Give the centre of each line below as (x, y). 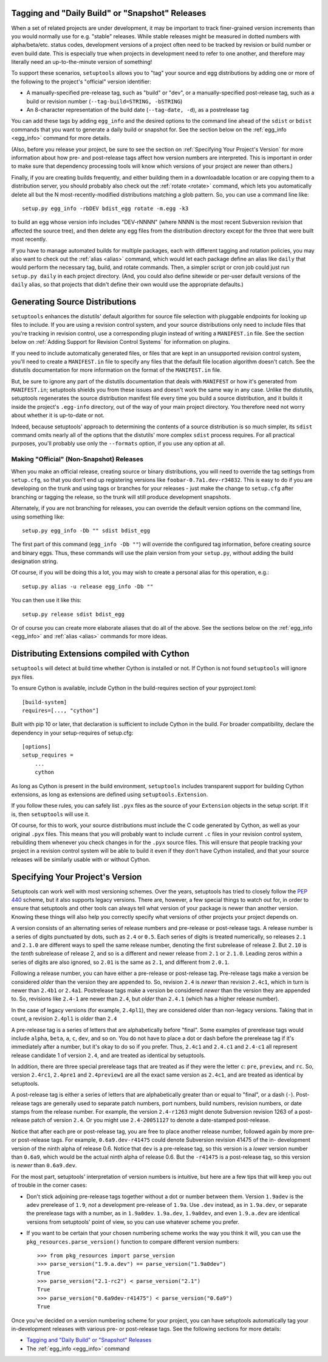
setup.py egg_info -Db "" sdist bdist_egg (86, 530)
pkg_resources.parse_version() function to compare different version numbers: (133, 1242)
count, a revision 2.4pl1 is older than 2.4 (64, 1019)
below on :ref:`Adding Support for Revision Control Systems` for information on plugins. (121, 342)
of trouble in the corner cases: (49, 1185)
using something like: (38, 517)
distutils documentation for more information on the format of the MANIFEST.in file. (116, 370)
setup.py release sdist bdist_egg (73, 614)
